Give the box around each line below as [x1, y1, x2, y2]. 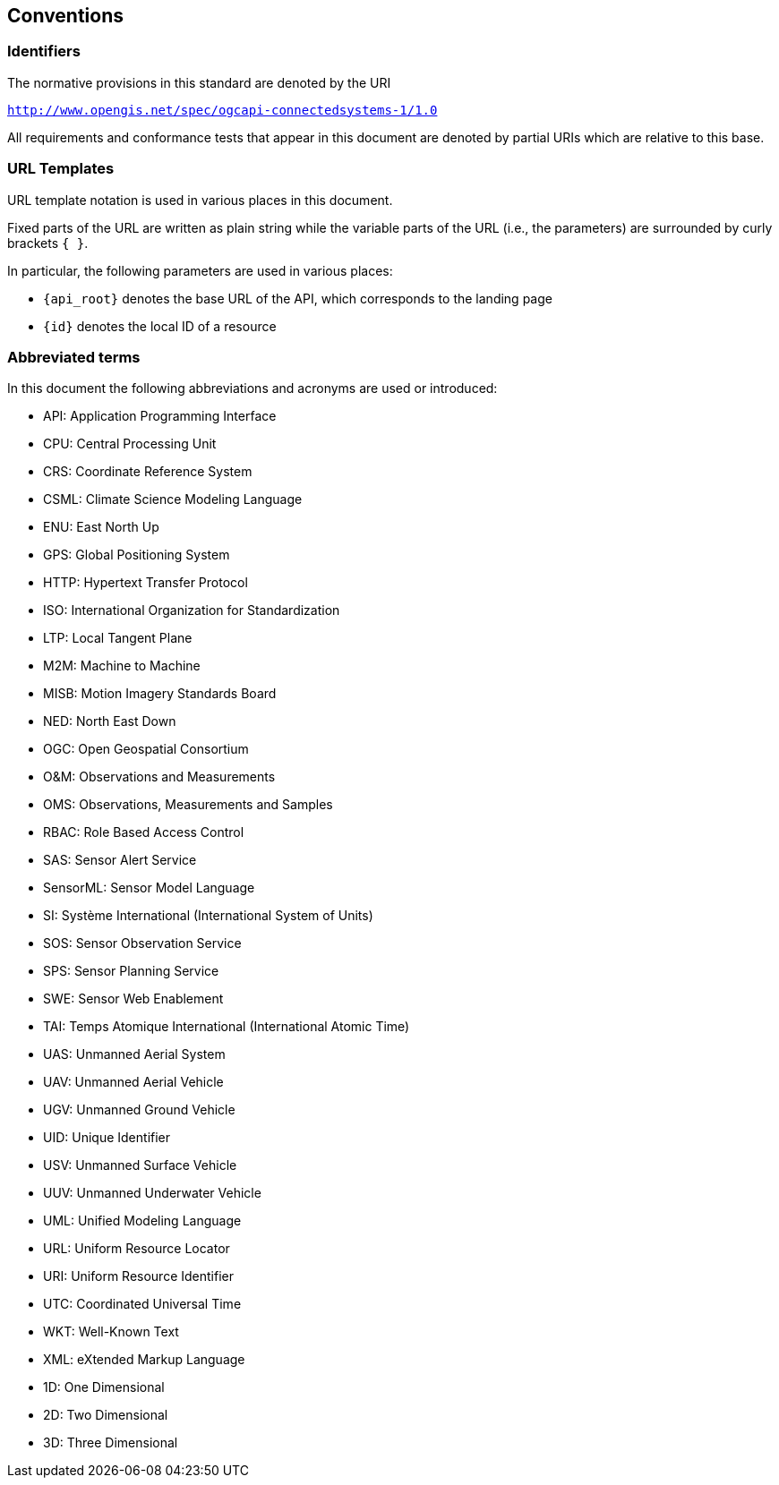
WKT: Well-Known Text [43, 1324, 179, 1340]
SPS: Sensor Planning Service [43, 963, 219, 979]
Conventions [7, 4, 124, 27]
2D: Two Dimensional [43, 1407, 168, 1423]
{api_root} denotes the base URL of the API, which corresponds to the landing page [43, 290, 552, 306]
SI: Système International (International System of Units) [43, 908, 373, 924]
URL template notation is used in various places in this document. [7, 192, 393, 208]
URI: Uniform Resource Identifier [43, 1268, 235, 1284]
